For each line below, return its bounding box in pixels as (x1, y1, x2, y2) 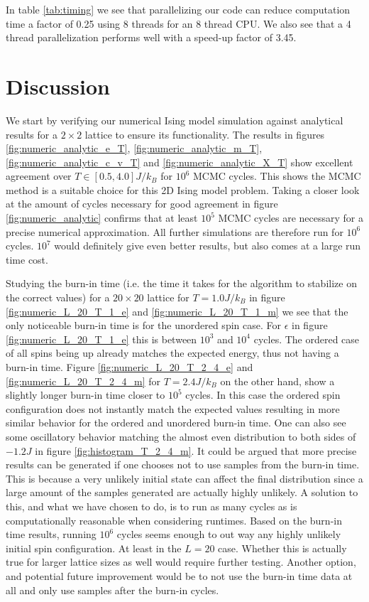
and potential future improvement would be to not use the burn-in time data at (6, 568, 353, 583)
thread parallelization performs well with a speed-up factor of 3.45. (6, 30, 297, 45)
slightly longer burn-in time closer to (6, 387, 165, 402)
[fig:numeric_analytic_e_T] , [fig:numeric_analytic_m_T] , (6, 141, 263, 156)
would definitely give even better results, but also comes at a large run (54, 238, 361, 253)
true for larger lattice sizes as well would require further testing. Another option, (6, 554, 356, 569)
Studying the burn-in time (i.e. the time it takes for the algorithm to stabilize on (6, 276, 357, 291)
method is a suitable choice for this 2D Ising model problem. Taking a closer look (6, 182, 360, 197)
